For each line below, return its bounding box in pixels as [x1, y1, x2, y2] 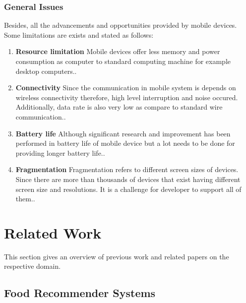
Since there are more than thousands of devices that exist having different [15, 174, 241, 184]
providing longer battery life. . [15, 147, 105, 158]
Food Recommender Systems [4, 285, 156, 301]
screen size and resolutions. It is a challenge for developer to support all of [15, 183, 242, 194]
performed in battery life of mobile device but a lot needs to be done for [15, 138, 235, 148]
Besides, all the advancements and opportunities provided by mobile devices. [4, 20, 237, 30]
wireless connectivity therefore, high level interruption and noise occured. [15, 92, 238, 102]
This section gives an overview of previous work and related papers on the [4, 251, 229, 261]
